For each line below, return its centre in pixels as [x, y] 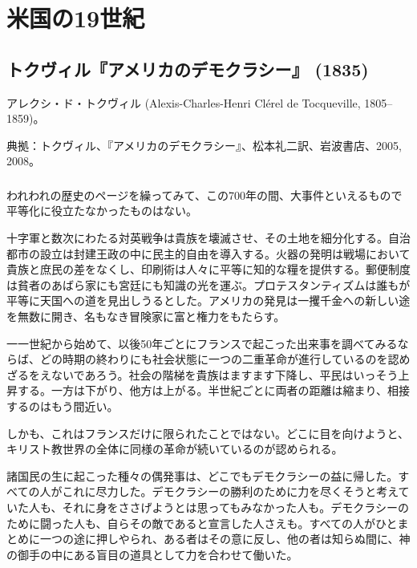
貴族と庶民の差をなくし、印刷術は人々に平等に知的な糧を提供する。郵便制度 [208, 269]
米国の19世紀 [76, 18]
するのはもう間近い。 [63, 406]
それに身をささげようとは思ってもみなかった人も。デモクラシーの [235, 507]
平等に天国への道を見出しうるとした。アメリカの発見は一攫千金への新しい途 [208, 300]
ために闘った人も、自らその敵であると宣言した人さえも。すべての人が [191, 523]
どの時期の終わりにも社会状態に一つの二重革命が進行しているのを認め [225, 359]
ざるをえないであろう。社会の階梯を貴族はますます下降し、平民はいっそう [202, 374]
